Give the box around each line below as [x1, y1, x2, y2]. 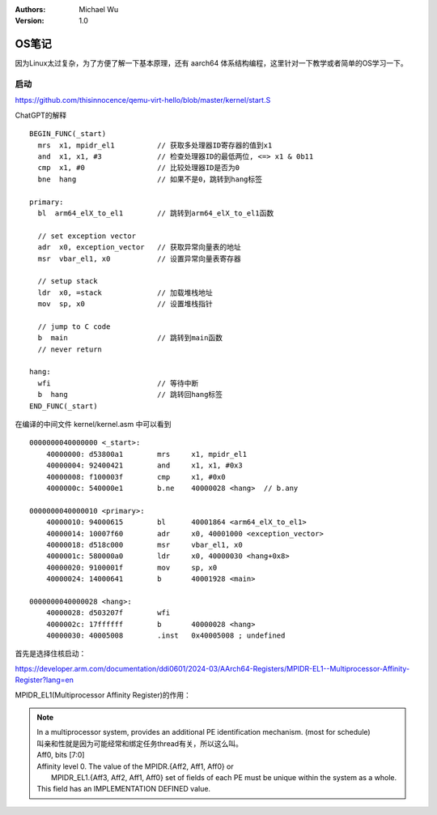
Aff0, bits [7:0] [36, 750, 85, 760]
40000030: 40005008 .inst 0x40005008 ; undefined [45, 631, 286, 640]
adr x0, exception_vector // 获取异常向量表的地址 [37, 243, 242, 252]
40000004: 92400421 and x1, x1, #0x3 [45, 461, 243, 470]
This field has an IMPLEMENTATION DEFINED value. [36, 784, 210, 794]
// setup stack [37, 276, 98, 286]
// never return [37, 344, 103, 354]
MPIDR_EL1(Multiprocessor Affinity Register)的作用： [15, 689, 192, 700]
